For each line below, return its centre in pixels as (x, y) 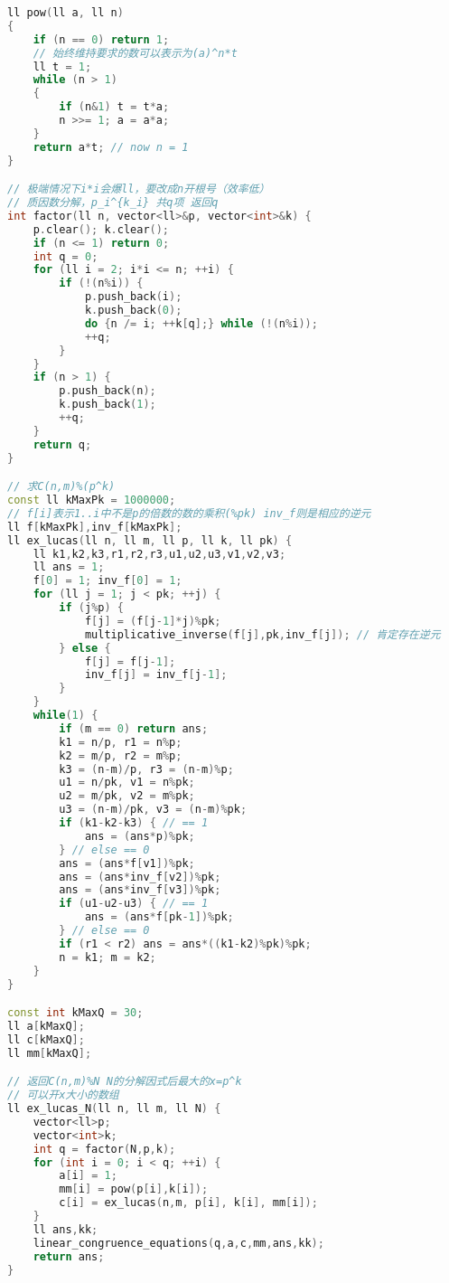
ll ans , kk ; (65, 1229)
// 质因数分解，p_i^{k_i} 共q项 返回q (113, 203)
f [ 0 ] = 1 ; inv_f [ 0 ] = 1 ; (108, 581)
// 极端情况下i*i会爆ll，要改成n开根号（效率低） (139, 189)
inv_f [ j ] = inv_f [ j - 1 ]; (156, 675)
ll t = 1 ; (62, 66)
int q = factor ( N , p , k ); (104, 1149)
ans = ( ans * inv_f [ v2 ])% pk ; (140, 877)
